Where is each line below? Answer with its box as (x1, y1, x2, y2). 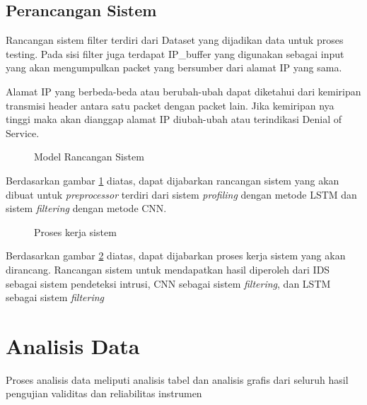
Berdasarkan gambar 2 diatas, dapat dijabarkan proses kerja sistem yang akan (6, 248, 346, 263)
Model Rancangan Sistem (34, 149, 144, 164)
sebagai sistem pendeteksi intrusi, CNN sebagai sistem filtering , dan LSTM (6, 276, 331, 290)
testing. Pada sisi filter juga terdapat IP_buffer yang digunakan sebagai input (6, 46, 344, 61)
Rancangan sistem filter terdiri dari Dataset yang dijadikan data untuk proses (6, 33, 344, 47)
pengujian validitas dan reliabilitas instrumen (6, 386, 202, 401)
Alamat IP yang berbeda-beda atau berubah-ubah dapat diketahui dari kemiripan (6, 83, 361, 98)
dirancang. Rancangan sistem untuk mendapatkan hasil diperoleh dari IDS (6, 262, 330, 276)
